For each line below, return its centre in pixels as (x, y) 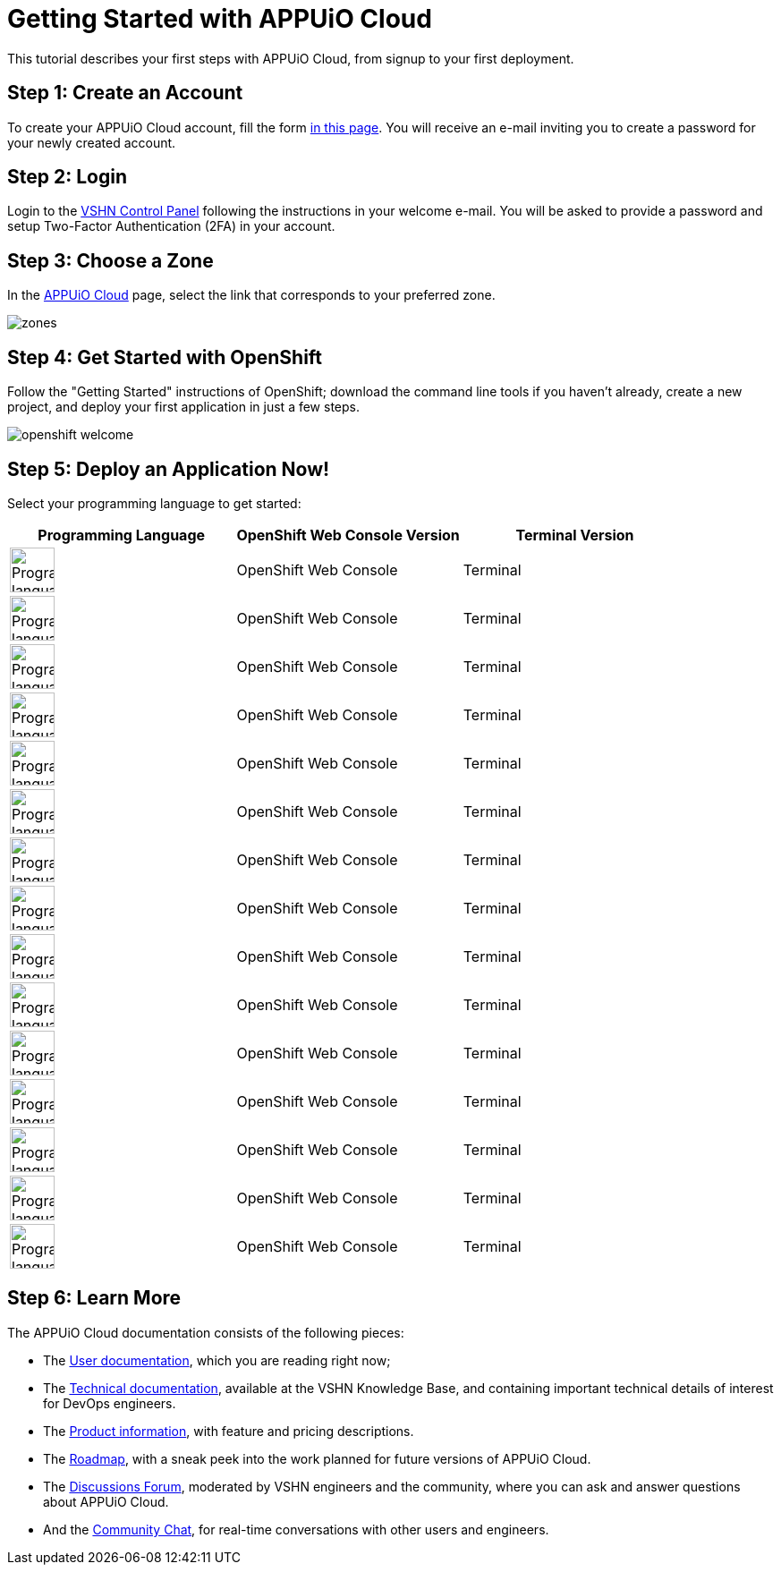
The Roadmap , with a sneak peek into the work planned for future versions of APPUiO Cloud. (317, 1458)
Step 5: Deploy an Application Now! (169, 469)
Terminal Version (575, 535)
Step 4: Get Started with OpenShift (165, 357)
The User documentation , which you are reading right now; (217, 1360)
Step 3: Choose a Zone (110, 260)
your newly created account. (92, 142)
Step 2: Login (67, 177)
